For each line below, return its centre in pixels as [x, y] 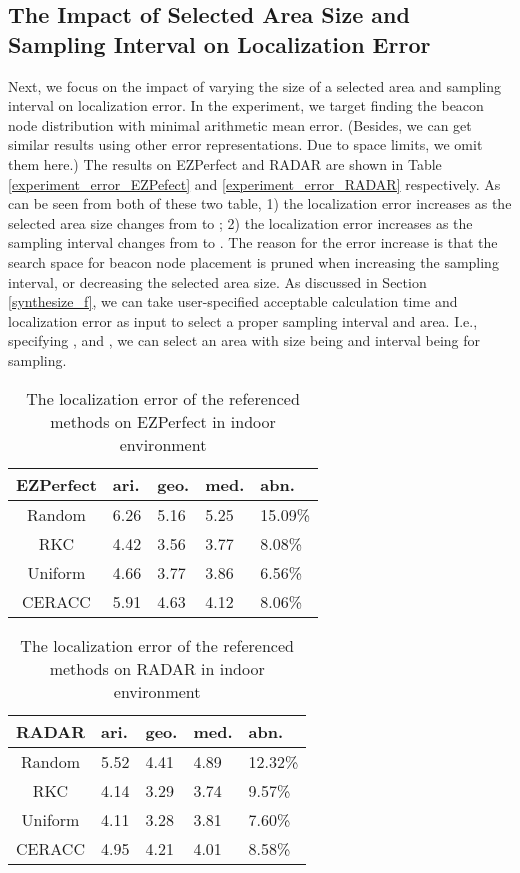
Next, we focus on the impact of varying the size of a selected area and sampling [255, 85]
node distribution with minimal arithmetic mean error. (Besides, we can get [240, 124]
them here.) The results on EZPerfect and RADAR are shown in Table [225, 163]
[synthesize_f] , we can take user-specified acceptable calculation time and [233, 301]
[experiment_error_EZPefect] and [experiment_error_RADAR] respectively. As [254, 183]
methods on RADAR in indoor [157, 668]
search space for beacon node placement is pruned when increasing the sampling [253, 261]
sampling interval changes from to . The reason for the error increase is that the [253, 242]
